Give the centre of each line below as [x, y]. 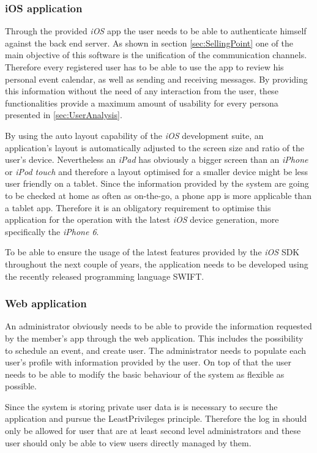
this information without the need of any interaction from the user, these [142, 91]
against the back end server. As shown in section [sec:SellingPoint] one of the [149, 43]
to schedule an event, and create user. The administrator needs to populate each [155, 350]
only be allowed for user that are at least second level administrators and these [153, 431]
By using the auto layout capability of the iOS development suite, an [134, 135]
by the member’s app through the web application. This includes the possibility [154, 338]
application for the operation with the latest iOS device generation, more [142, 219]
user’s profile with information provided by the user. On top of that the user [148, 362]
